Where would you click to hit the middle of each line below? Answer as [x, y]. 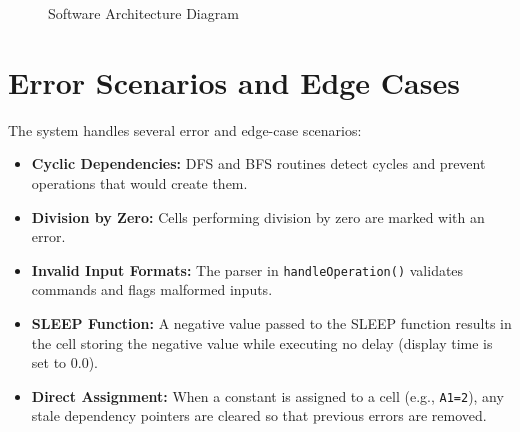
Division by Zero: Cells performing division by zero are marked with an [258, 216]
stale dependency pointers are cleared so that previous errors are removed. [259, 415]
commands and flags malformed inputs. [152, 289]
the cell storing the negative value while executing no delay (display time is [262, 342]
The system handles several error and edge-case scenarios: [185, 129]
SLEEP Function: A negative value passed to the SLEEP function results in [271, 322]
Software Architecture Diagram [143, 13]
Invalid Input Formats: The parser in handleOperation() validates [247, 269]
